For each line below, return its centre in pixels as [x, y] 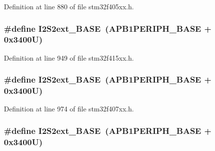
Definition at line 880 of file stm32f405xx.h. [69, 6]
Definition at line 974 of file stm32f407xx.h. [69, 109]
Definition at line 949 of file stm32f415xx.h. [69, 57]
